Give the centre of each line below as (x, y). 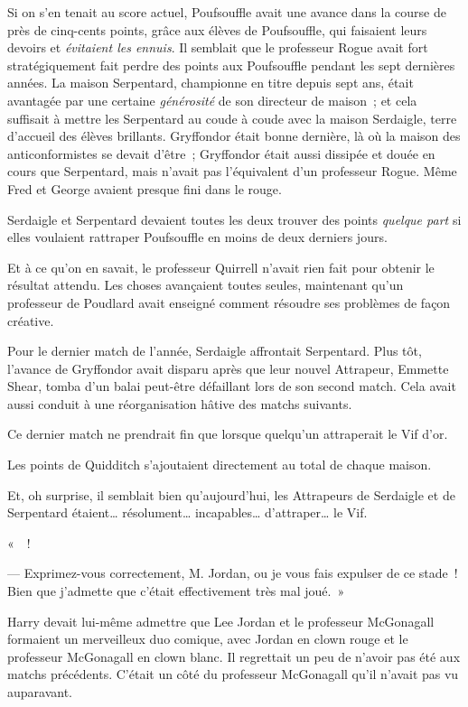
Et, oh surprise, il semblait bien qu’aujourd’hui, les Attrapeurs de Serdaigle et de (231, 494)
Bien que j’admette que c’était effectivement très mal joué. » (176, 591)
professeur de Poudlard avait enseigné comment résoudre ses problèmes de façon (229, 302)
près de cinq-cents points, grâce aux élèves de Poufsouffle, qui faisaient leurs (217, 29)
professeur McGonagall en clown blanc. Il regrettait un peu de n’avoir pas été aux (234, 656)
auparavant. (40, 692)
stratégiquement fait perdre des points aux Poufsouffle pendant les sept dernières (231, 65)
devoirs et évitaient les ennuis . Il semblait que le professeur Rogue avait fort (218, 47)
